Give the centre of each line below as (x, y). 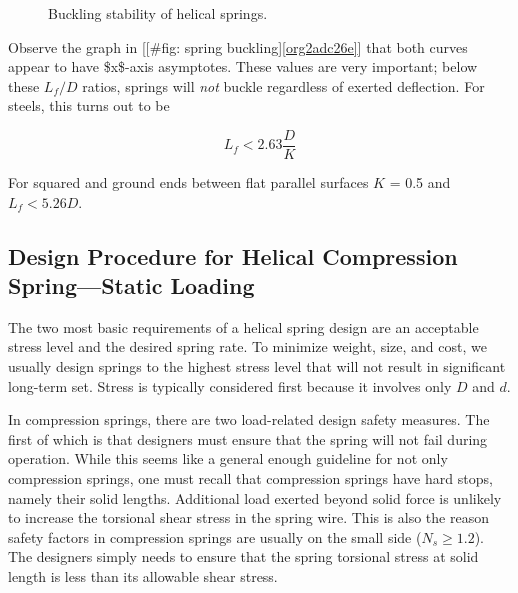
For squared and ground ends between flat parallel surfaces (188, 182)
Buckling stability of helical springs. (158, 13)
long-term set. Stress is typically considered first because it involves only (230, 385)
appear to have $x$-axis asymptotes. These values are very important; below (243, 66)
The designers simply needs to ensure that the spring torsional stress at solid (243, 556)
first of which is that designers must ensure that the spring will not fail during (248, 438)
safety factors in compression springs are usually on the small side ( (215, 536)
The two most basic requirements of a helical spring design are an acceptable (243, 326)
